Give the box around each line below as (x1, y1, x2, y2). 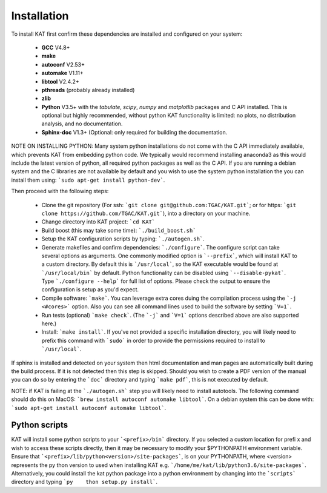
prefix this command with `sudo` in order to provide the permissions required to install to (41, 337, 266, 344)
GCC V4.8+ (41, 44, 70, 51)
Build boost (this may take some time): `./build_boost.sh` (41, 227, 196, 234)
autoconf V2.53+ (41, 61, 85, 68)
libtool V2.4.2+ (41, 78, 79, 85)
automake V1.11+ (41, 70, 84, 77)
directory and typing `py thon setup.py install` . (11, 478, 157, 486)
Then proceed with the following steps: (11, 188, 109, 195)
